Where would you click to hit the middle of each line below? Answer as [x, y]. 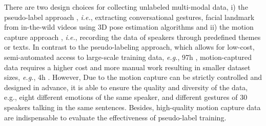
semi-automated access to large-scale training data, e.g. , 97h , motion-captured [128, 57]
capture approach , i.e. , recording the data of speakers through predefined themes [132, 37]
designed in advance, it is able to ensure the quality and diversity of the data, [126, 87]
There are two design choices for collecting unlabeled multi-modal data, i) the [126, 7]
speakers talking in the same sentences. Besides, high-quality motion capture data [132, 107]
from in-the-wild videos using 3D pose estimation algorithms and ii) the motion [129, 27]
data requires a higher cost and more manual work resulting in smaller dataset [127, 67]
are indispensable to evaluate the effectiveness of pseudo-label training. [115, 117]
